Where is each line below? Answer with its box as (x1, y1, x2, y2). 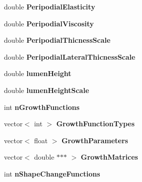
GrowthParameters (61, 135, 128, 145)
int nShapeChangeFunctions (4, 168, 100, 179)
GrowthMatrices (80, 152, 138, 162)
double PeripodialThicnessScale (4, 35, 111, 45)
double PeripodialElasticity (4, 1, 95, 11)
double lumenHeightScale (4, 85, 89, 95)
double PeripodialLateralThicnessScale (4, 51, 136, 62)
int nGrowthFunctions (4, 101, 79, 112)
